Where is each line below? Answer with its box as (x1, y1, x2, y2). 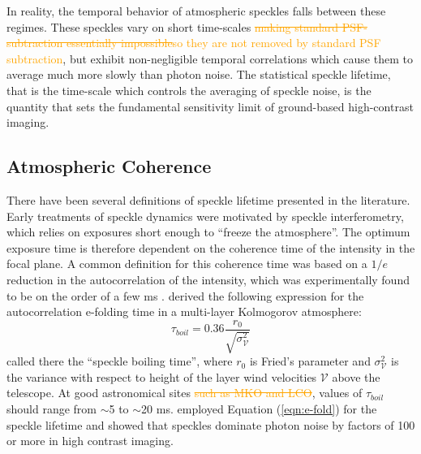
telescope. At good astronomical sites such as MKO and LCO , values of (6, 384, 363, 401)
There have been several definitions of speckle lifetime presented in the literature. (6, 191, 410, 208)
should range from (6, 400, 97, 417)
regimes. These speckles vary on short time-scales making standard (6, 18, 339, 35)
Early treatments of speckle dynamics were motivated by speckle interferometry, (6, 207, 404, 224)
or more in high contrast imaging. (6, 432, 174, 449)
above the (332, 368, 380, 385)
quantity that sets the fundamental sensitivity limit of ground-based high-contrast (6, 97, 414, 115)
